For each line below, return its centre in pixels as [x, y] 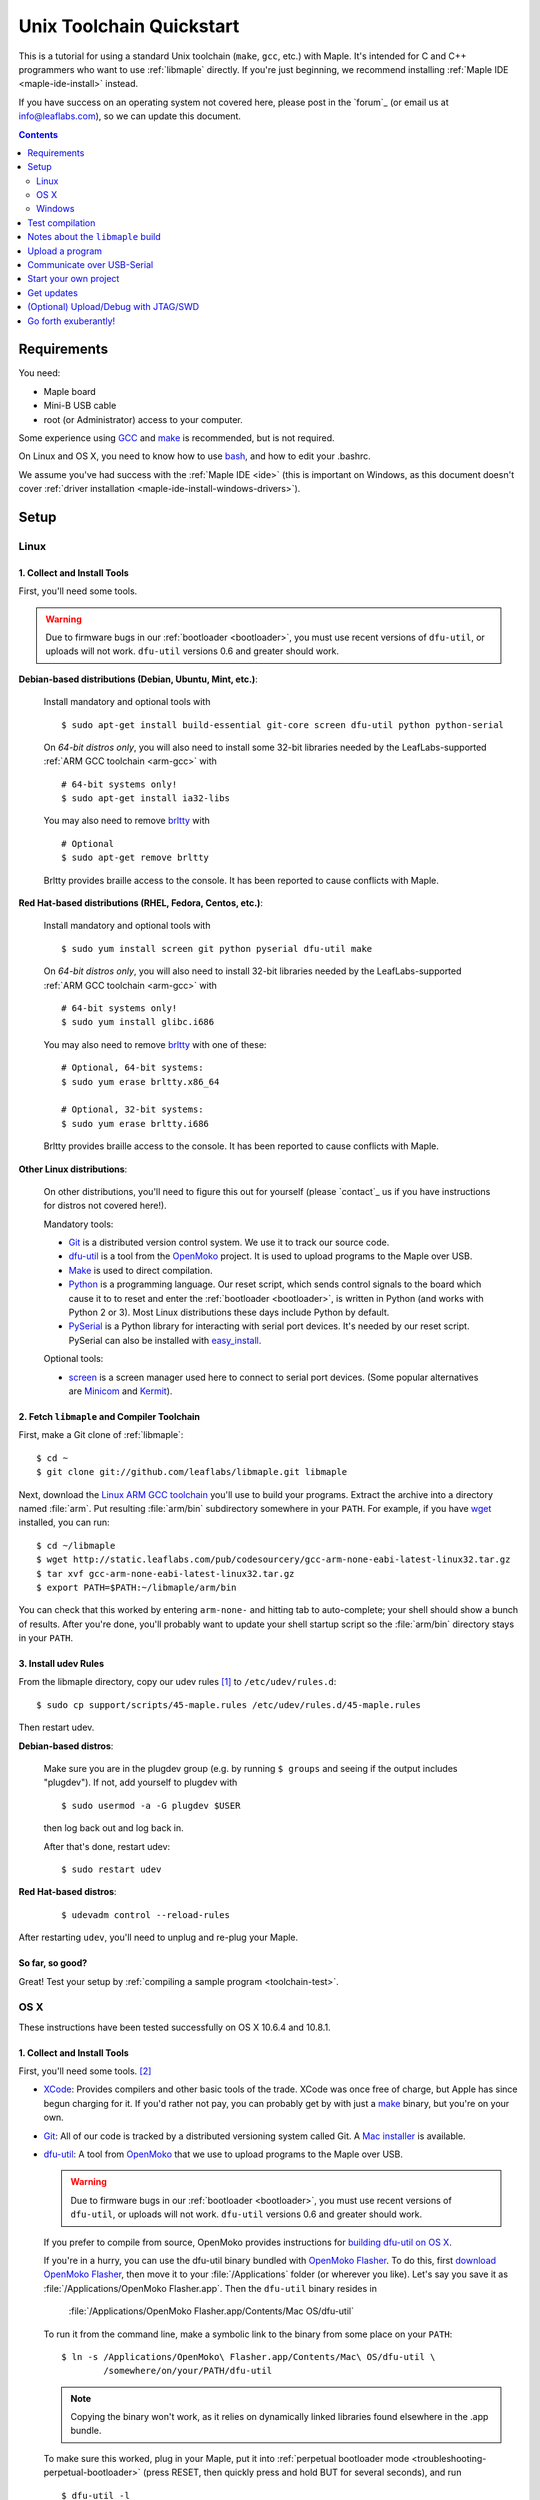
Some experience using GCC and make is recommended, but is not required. [176, 438]
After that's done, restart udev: [107, 1846]
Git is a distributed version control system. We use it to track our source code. [229, 1242]
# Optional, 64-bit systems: [132, 1068]
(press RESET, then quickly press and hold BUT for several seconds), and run [302, 2472]
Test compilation [61, 222]
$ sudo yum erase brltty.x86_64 [140, 1081]
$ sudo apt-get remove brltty [135, 858]
